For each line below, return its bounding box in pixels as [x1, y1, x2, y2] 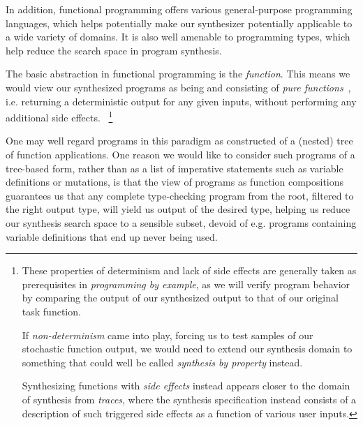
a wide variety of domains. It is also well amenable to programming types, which [6, 29, 350, 44]
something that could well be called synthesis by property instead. [22, 355, 303, 369]
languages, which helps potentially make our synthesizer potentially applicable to [6, 15, 353, 30]
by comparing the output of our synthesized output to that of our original [22, 290, 339, 305]
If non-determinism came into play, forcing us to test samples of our [22, 327, 313, 342]
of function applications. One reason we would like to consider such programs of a [6, 147, 355, 161]
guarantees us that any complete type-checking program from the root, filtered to [6, 188, 354, 202]
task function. [22, 304, 81, 318]
